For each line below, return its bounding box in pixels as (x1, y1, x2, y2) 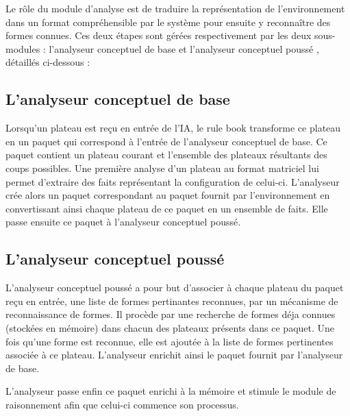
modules (5, 41, 40, 56)
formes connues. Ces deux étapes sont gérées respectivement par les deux (5, 28, 312, 42)
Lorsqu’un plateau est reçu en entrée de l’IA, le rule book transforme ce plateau (5, 121, 341, 135)
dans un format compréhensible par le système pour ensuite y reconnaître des (5, 14, 331, 29)
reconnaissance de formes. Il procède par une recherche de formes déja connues (5, 307, 336, 321)
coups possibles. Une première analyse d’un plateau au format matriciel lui (5, 160, 319, 175)
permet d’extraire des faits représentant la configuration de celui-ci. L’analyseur (5, 174, 340, 188)
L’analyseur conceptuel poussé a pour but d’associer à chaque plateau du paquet (5, 280, 344, 295)
